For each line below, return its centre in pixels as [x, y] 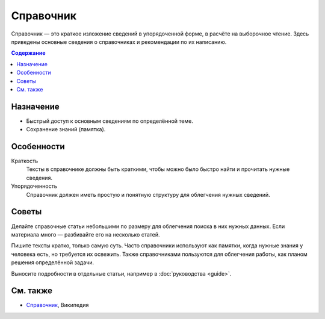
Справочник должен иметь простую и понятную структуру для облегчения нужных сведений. [148, 194]
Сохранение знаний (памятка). [66, 129]
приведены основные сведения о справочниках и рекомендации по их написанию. [119, 42]
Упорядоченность [34, 186]
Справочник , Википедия [57, 305]
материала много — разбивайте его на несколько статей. [85, 234]
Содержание [28, 53]
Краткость [25, 161]
